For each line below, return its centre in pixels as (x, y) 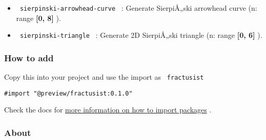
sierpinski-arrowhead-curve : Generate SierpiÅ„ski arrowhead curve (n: (138, 8)
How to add (29, 57)
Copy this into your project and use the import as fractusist (104, 77)
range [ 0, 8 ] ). (38, 18)
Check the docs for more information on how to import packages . (108, 110)
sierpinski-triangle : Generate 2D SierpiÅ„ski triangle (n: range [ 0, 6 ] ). (141, 35)
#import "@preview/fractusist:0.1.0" (68, 93)
